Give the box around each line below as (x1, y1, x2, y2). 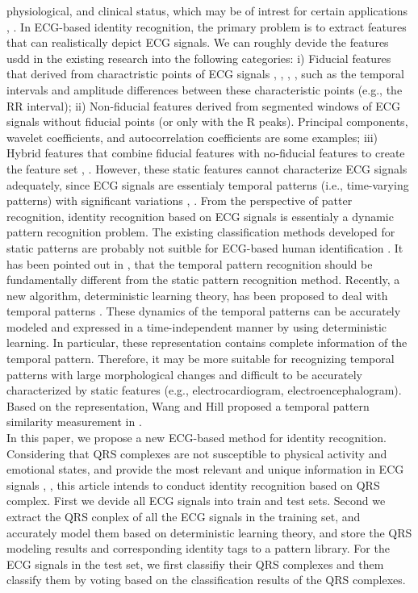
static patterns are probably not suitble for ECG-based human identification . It (6, 239, 403, 256)
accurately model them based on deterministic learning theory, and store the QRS (6, 524, 412, 541)
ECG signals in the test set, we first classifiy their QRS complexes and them (6, 555, 384, 572)
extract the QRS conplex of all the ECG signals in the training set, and (6, 508, 361, 524)
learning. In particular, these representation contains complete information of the (6, 334, 408, 351)
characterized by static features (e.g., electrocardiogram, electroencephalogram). (6, 382, 402, 399)
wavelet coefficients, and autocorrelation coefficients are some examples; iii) (6, 128, 378, 145)
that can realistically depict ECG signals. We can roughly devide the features (6, 34, 389, 51)
